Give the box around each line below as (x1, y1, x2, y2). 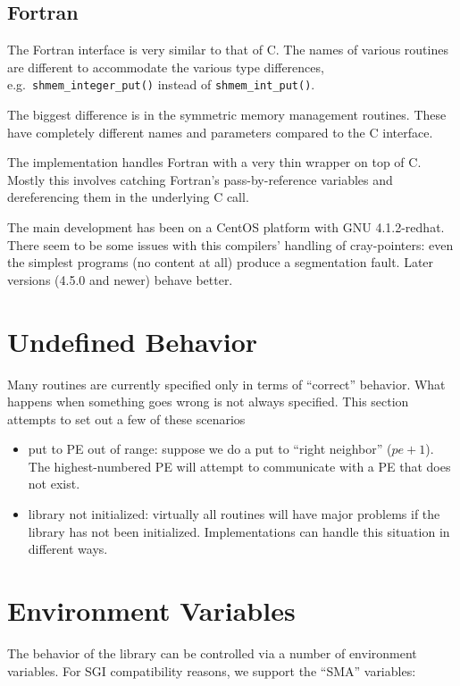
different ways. (28, 540, 108, 558)
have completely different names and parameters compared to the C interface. (7, 122, 433, 141)
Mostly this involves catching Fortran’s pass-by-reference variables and (7, 170, 393, 188)
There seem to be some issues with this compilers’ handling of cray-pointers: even (7, 235, 454, 254)
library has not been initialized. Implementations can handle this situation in (28, 522, 450, 540)
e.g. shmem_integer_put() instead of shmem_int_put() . (7, 75, 315, 94)
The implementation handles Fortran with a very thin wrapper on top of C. (7, 153, 422, 171)
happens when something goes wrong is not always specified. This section (7, 392, 409, 411)
